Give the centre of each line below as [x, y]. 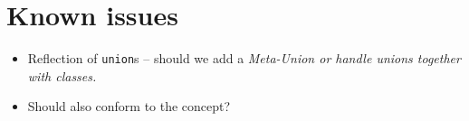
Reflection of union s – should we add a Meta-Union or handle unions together [244, 58]
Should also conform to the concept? [129, 106]
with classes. [62, 75]
